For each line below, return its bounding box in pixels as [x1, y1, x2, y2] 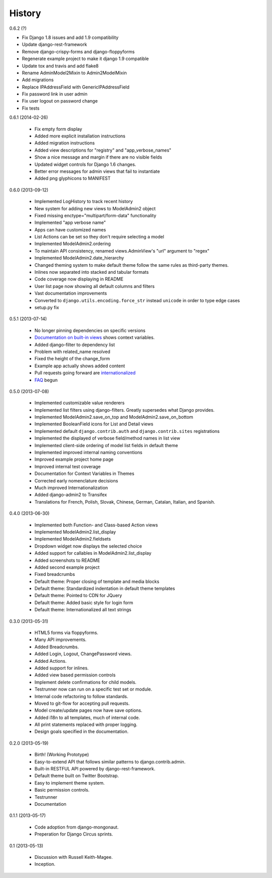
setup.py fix [34, 305, 59, 310]
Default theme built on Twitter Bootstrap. [34, 773, 119, 779]
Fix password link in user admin [22, 91, 88, 97]
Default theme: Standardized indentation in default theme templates [34, 586, 175, 592]
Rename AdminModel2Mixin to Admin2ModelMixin [22, 70, 127, 76]
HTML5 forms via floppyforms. [34, 629, 98, 636]
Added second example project [34, 564, 100, 570]
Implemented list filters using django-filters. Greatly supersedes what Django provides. [34, 407, 215, 413]
